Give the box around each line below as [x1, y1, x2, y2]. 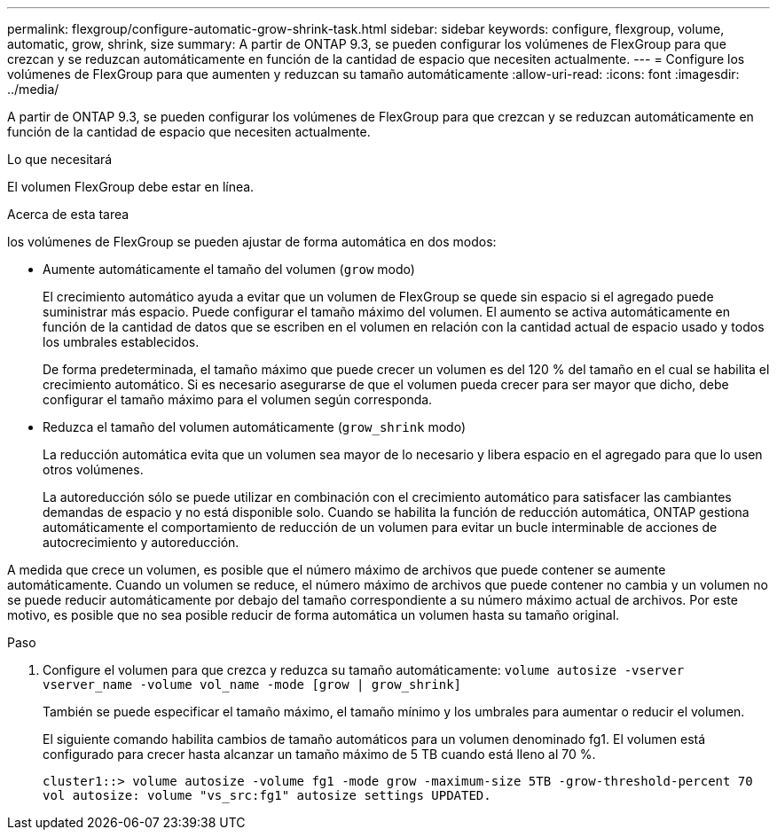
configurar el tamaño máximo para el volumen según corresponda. [43, 392, 433, 407]
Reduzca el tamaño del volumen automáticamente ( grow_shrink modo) [43, 419, 467, 434]
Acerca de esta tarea [7, 207, 129, 222]
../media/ [7, 82, 59, 97]
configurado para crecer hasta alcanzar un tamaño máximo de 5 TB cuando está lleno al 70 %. [43, 747, 596, 762]
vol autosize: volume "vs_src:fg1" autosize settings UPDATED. [43, 788, 491, 802]
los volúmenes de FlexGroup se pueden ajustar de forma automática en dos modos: [7, 234, 497, 249]
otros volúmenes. [43, 462, 144, 477]
